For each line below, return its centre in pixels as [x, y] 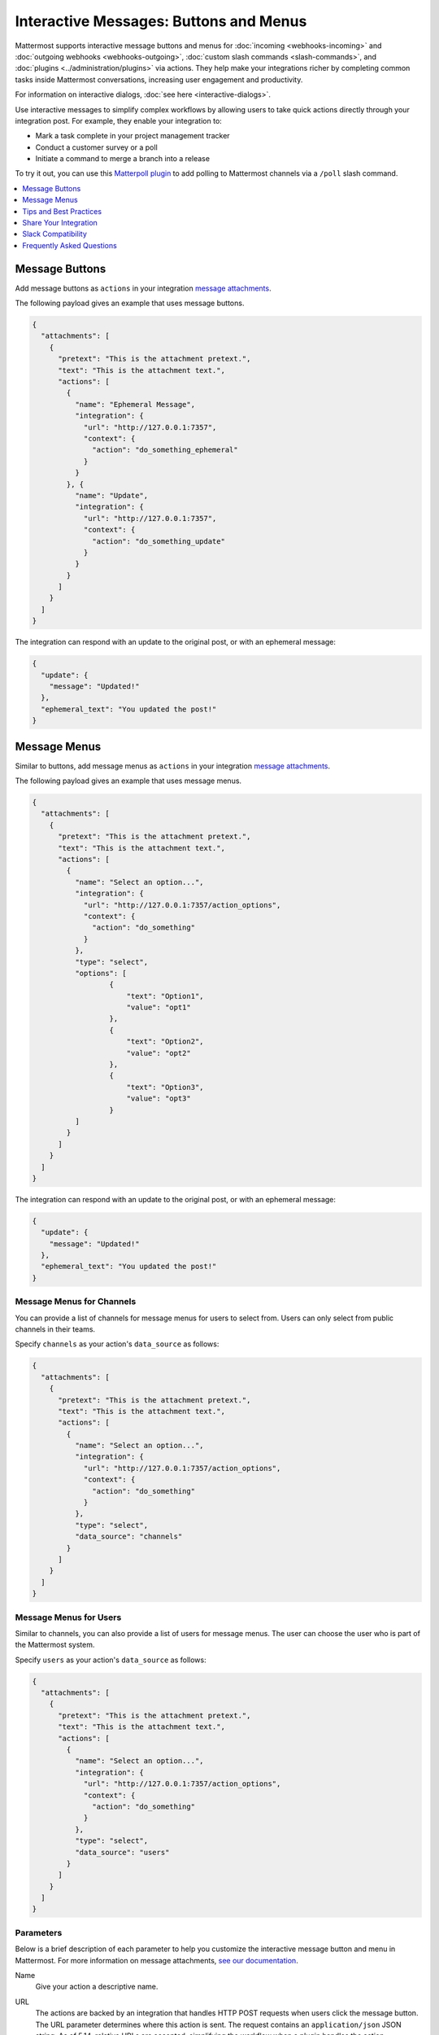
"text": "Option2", [165, 1042]
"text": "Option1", [165, 996]
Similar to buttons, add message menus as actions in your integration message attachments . [173, 766]
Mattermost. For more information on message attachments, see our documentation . [156, 1960]
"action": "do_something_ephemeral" [165, 450]
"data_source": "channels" [128, 1537]
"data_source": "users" [122, 1852]
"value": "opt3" [159, 1098]
